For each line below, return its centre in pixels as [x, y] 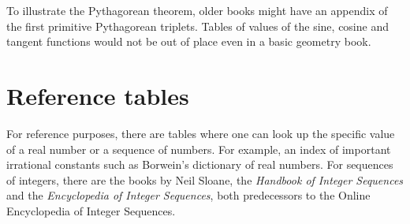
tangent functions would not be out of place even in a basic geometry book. [189, 41]
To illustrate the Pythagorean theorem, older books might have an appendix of [197, 10]
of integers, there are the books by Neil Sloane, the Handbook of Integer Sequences [205, 179]
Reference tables [98, 95]
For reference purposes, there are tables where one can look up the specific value [201, 133]
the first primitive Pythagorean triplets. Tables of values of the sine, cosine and [198, 26]
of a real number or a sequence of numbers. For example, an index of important [199, 149]
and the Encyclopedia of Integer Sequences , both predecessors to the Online [188, 195]
